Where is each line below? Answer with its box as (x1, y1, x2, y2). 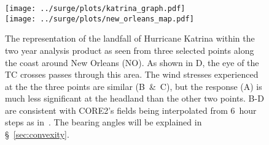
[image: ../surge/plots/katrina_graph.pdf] (5, 4, 185, 13)
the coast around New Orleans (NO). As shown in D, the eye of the (5, 56, 259, 69)
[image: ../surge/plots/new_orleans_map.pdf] (5, 14, 194, 23)
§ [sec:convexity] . (5, 128, 69, 141)
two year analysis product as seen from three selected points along (5, 43, 254, 56)
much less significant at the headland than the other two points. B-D (5, 92, 264, 105)
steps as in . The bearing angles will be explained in (5, 116, 202, 128)
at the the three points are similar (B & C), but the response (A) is (5, 80, 262, 92)
